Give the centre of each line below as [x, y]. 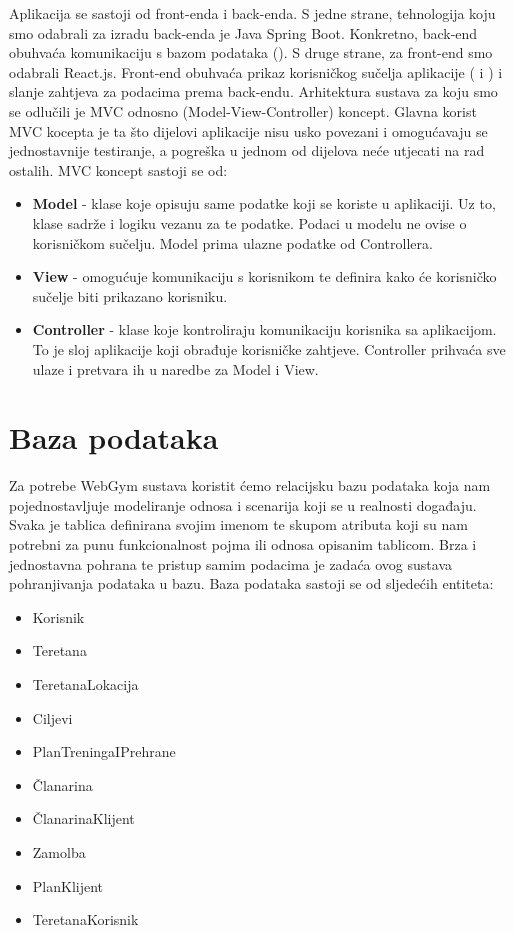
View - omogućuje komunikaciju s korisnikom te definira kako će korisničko [264, 276]
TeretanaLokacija [85, 683]
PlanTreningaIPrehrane [104, 751]
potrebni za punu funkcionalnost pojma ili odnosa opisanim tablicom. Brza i [243, 544]
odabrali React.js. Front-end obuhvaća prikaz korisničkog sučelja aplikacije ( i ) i [256, 71]
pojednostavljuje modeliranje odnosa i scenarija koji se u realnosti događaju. [243, 504]
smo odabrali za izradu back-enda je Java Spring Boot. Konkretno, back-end [243, 32]
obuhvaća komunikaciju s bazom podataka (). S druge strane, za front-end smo [251, 52]
